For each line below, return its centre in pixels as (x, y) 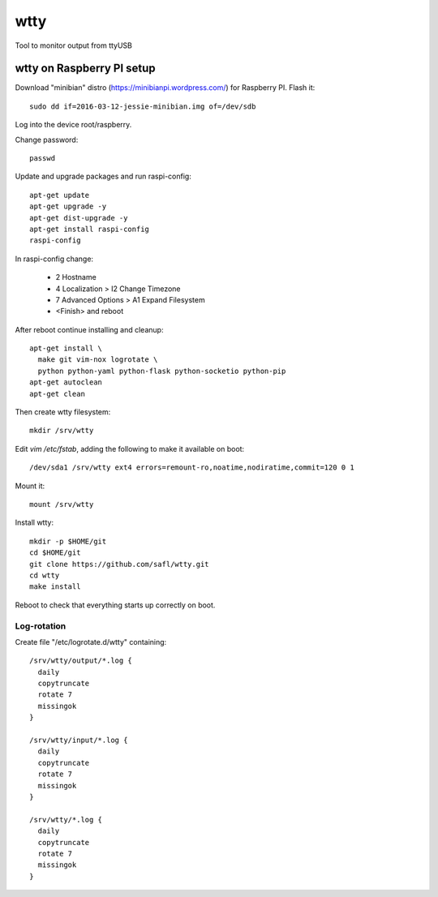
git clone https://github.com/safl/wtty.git (120, 564)
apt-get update (60, 195)
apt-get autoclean (66, 382)
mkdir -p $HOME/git (68, 541)
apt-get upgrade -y (68, 206)
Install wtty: (34, 522)
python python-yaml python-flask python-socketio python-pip (162, 371)
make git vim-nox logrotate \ (98, 360)
